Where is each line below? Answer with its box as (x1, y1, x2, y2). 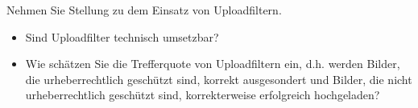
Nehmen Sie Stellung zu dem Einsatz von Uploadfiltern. (6, 2, 282, 18)
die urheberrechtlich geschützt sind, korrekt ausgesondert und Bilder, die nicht (25, 70, 412, 87)
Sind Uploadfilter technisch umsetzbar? (25, 28, 219, 45)
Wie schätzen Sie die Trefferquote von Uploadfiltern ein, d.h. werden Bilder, (25, 55, 400, 72)
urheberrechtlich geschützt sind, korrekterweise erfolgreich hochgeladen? (25, 86, 380, 103)
